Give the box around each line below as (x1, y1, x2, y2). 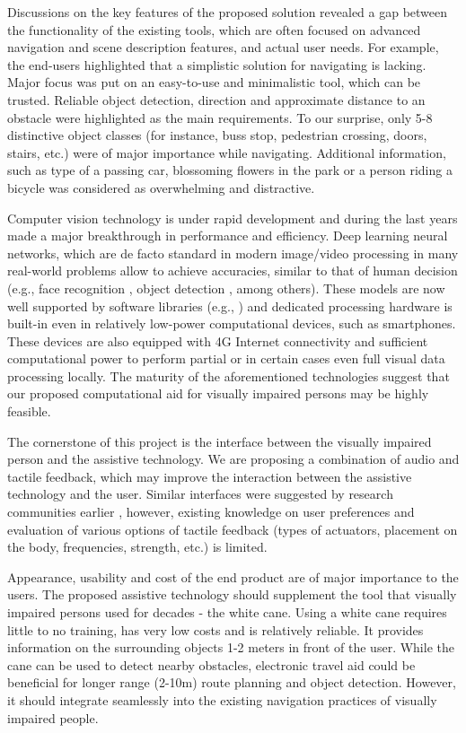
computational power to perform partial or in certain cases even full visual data (7, 349, 445, 368)
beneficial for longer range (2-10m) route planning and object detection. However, (7, 673, 456, 692)
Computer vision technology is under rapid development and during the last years (7, 208, 458, 227)
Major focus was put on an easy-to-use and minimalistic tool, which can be (7, 73, 421, 92)
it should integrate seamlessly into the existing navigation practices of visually (7, 690, 437, 709)
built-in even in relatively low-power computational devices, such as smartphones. (7, 314, 456, 333)
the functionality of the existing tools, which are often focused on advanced (7, 20, 421, 39)
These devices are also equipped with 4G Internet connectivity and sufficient (7, 331, 428, 350)
